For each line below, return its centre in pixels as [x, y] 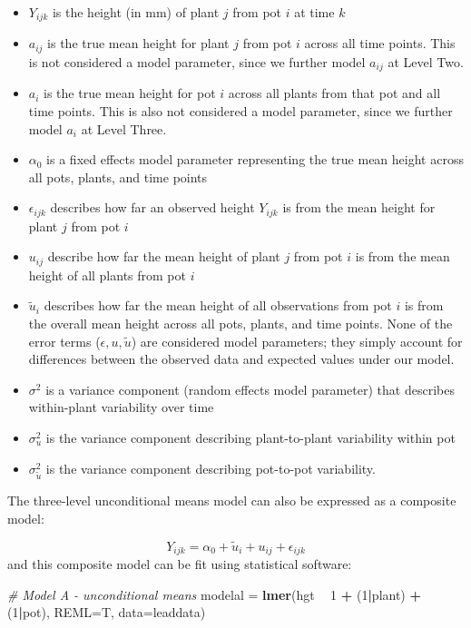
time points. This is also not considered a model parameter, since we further [240, 110]
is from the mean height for [359, 207]
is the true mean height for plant [138, 43]
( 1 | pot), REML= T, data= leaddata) [107, 612]
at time [314, 12]
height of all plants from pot [107, 275]
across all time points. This [380, 43]
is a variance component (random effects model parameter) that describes [250, 389]
